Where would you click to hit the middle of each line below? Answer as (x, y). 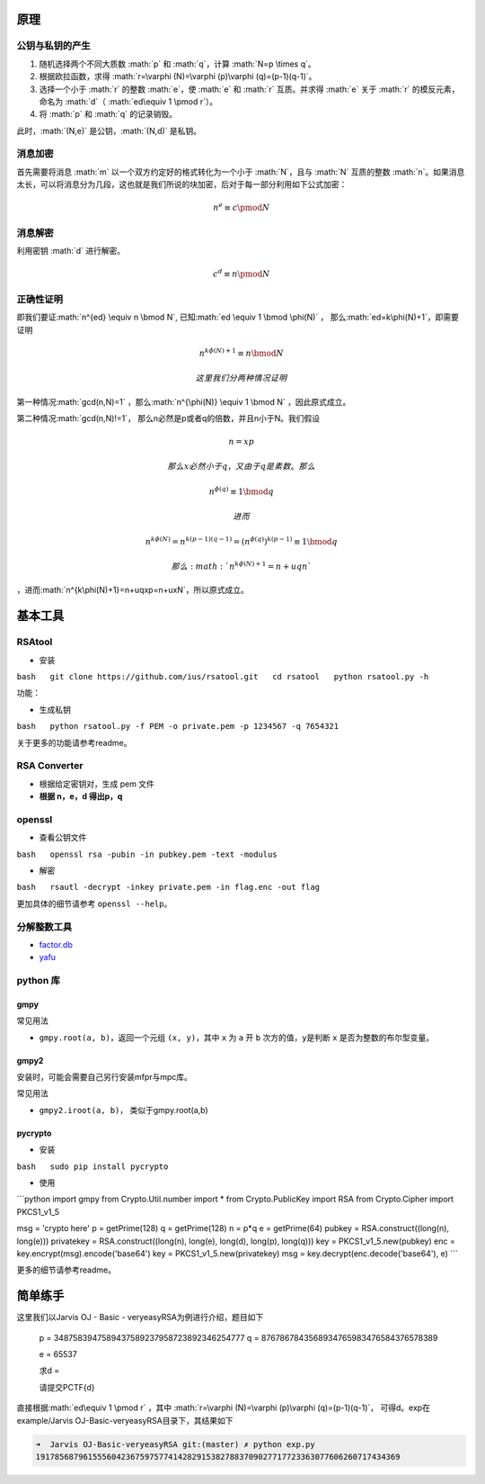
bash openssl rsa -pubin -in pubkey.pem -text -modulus (147, 854)
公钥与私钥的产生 (53, 46)
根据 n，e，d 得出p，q (81, 796)
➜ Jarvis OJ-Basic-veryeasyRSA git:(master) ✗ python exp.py (175, 1444)
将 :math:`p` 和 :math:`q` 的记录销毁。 (108, 114)
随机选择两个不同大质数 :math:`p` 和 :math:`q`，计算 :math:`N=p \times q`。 (177, 64)
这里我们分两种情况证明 (241, 378)
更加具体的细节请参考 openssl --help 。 (94, 904)
